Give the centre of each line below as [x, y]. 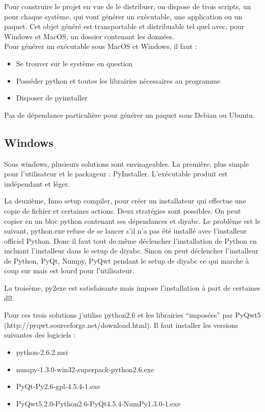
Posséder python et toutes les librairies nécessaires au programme [118, 80]
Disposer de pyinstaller [52, 98]
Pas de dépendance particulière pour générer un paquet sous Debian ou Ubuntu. [130, 114]
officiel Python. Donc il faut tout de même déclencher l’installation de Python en [130, 240]
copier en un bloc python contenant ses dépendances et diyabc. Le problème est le [132, 221]
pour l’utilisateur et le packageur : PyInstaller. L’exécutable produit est [116, 174]
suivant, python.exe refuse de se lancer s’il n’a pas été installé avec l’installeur [126, 231]
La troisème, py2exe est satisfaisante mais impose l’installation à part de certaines [132, 288]
